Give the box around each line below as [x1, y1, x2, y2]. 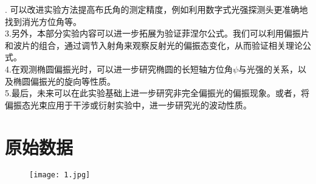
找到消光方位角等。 [5, 15, 81, 27]
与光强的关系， [238, 62, 298, 75]
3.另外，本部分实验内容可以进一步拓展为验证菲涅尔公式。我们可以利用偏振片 [5, 27, 309, 40]
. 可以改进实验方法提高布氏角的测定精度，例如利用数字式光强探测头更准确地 [5, 3, 308, 15]
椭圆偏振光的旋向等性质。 [13, 74, 115, 87]
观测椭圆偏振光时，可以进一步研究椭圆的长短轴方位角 [19, 62, 233, 75]
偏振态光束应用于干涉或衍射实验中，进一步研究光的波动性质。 [5, 98, 252, 111]
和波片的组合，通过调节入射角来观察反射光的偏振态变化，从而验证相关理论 [5, 38, 303, 51]
